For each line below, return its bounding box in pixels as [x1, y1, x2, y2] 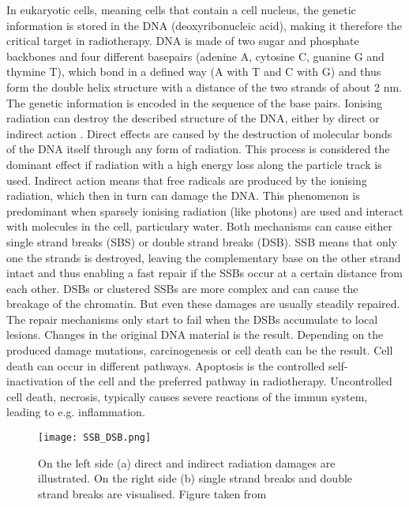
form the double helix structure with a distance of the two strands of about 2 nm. [6, 78, 402, 95]
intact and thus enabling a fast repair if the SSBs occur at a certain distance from [6, 265, 403, 281]
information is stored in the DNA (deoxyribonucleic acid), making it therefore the [6, 17, 403, 33]
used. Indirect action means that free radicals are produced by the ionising [6, 171, 367, 188]
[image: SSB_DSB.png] [38, 432, 152, 444]
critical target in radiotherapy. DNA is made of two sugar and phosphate [6, 32, 359, 49]
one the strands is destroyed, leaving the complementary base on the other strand [6, 249, 401, 265]
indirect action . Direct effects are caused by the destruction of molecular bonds [6, 125, 392, 141]
